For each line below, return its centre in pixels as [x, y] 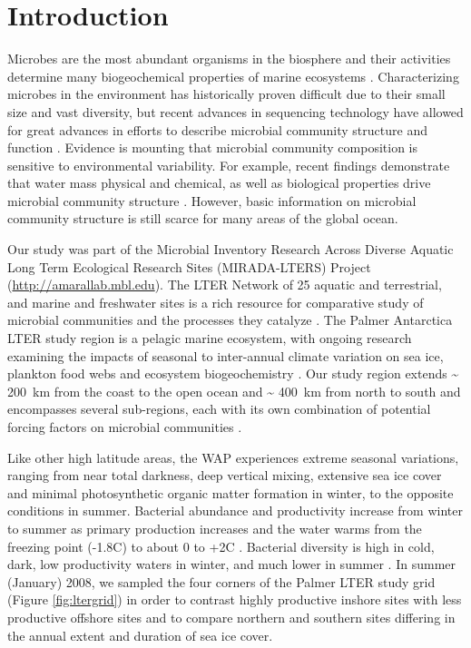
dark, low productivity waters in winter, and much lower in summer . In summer [231, 564]
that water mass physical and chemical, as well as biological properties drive [219, 183]
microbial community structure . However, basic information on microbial [212, 200]
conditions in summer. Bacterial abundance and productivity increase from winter [235, 511]
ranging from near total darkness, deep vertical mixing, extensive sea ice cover [225, 475]
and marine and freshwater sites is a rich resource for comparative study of [216, 302]
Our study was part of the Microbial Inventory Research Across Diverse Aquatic [231, 249]
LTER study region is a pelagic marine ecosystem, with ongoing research [210, 338]
